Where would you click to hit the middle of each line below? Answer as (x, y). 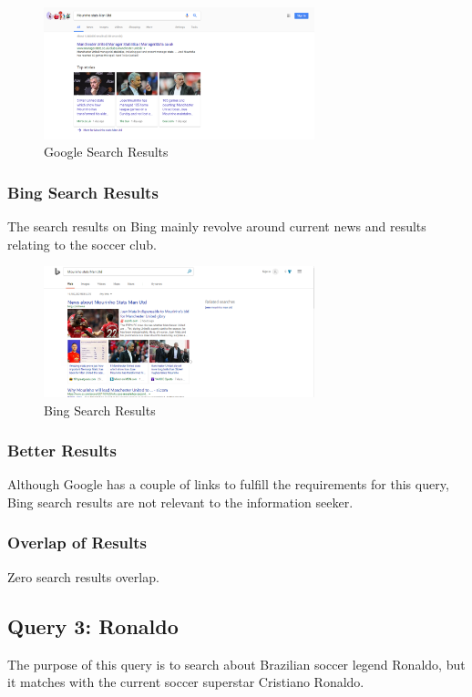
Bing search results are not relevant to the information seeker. (180, 502)
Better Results (62, 451)
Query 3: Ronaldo (93, 625)
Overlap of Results (77, 543)
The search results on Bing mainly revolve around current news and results (217, 226)
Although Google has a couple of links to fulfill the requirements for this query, (228, 484)
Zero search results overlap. (83, 576)
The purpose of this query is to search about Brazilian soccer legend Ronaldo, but (236, 664)
